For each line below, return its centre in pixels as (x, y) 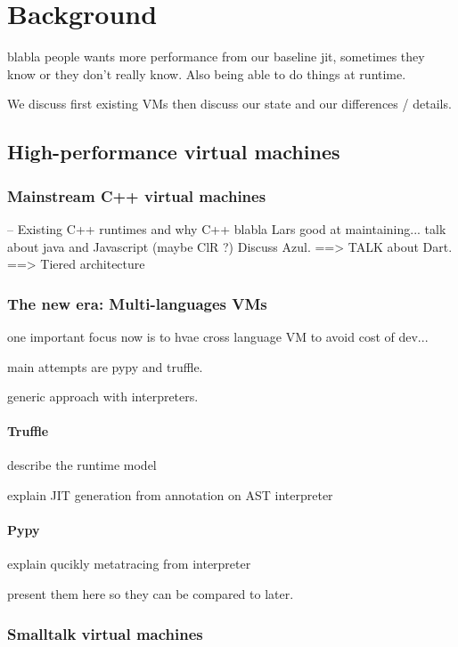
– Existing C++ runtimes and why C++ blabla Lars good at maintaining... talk (227, 228)
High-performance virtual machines (174, 152)
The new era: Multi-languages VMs (137, 303)
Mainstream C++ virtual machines (137, 195)
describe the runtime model (82, 465)
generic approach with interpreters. (103, 396)
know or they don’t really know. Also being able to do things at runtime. (207, 73)
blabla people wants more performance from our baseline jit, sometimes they (216, 57)
